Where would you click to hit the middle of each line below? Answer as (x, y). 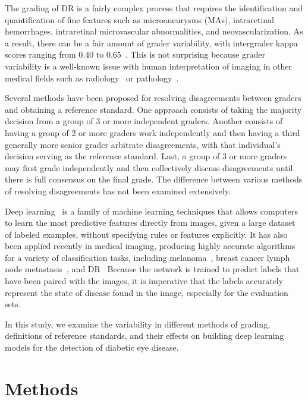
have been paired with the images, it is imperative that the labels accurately (144, 281)
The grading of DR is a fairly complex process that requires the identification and (154, 8)
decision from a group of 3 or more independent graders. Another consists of (144, 121)
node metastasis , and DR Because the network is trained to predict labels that (152, 269)
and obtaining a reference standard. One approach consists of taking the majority (153, 109)
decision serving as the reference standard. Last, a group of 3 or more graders (146, 156)
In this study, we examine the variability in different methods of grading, (138, 324)
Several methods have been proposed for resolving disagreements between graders (153, 98)
